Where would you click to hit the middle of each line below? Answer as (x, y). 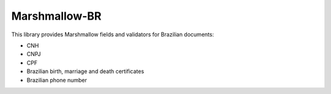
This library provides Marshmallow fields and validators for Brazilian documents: (113, 34)
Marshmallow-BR (56, 16)
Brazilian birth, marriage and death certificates (85, 71)
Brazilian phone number (57, 80)
